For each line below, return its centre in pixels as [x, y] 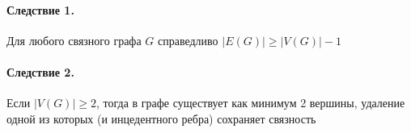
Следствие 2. [40, 71]
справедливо [188, 40]
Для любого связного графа [74, 40]
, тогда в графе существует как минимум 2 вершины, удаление [251, 103]
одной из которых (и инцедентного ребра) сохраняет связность [161, 118]
